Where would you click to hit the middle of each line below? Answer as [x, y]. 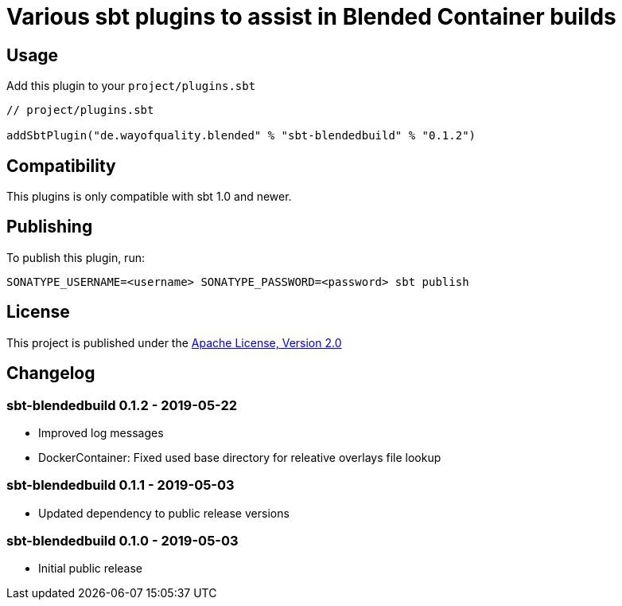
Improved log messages [101, 432]
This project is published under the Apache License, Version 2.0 [174, 342]
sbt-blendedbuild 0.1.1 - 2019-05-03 [121, 485]
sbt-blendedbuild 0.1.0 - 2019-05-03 [122, 541]
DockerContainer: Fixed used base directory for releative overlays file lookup [240, 457]
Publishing [50, 227]
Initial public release [91, 569]
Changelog [51, 373]
